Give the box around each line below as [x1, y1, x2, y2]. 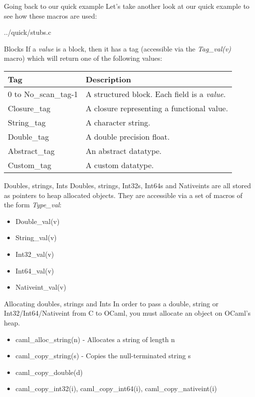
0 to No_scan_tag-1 [8, 88, 78, 99]
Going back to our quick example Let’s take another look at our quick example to [4, 1, 250, 11]
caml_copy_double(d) [15, 367, 83, 377]
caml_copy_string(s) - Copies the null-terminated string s [15, 350, 191, 361]
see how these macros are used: [4, 10, 97, 21]
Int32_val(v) [15, 248, 54, 259]
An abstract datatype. [85, 145, 162, 156]
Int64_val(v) [15, 265, 54, 275]
